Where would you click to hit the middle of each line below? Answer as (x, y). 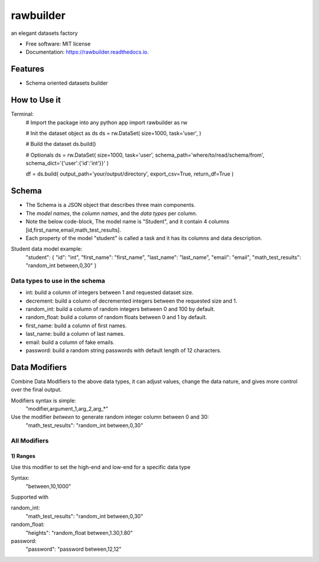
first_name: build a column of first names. (76, 326)
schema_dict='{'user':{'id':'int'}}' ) (67, 163)
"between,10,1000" (48, 486)
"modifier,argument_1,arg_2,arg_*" (67, 409)
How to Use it (36, 100)
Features (27, 69)
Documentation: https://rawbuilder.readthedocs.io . (87, 52)
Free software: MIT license (58, 44)
